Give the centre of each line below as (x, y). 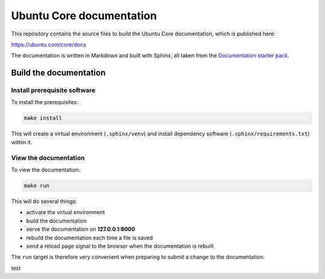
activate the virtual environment (66, 212)
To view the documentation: (46, 170)
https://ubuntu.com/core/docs (49, 44)
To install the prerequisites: (45, 102)
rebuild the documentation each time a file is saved (89, 238)
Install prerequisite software (53, 90)
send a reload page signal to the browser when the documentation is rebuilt (120, 246)
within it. (22, 142)
